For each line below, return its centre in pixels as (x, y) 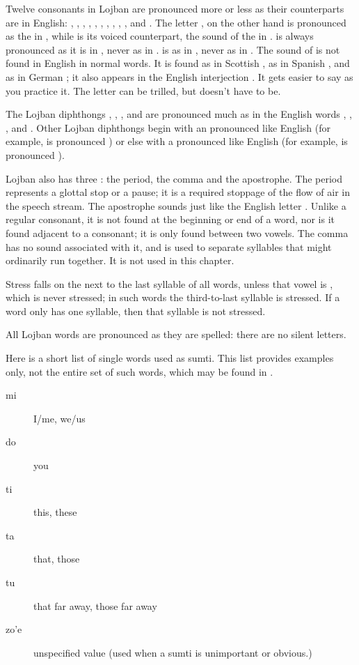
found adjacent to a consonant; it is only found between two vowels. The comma (177, 232)
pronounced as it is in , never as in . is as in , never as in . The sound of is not (173, 49)
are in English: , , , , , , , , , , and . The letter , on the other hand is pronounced (176, 22)
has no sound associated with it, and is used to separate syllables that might (169, 246)
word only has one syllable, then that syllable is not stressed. (136, 311)
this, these (55, 512)
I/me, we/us (59, 418)
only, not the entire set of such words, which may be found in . (139, 371)
